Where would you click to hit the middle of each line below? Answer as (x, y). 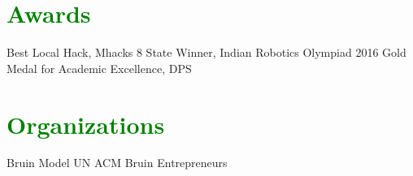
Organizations (86, 124)
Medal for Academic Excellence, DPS (99, 68)
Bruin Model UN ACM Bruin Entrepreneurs (117, 163)
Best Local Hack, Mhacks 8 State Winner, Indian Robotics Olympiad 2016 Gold (206, 52)
